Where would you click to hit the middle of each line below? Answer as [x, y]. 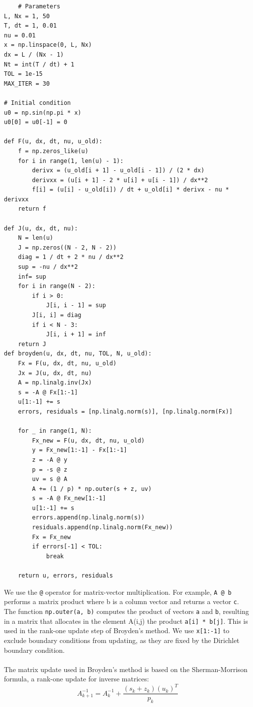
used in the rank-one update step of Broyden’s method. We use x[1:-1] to [117, 630]
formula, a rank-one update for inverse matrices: [77, 679]
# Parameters [39, 6]
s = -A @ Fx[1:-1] [48, 392]
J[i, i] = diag [57, 315]
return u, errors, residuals [65, 576]
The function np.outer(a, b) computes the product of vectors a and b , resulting [126, 611]
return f [32, 209]
